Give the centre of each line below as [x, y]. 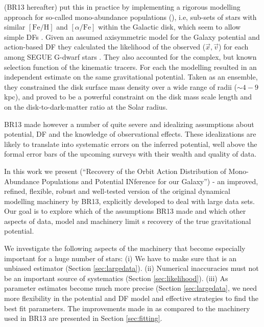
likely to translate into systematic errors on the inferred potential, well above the [131, 144]
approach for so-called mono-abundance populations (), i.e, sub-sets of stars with [130, 17]
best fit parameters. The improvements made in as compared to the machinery [127, 308]
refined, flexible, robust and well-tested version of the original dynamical [117, 191]
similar [15, 27]
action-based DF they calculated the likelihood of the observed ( [105, 47]
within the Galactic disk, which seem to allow [170, 27]
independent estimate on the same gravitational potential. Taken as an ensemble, [131, 77]
